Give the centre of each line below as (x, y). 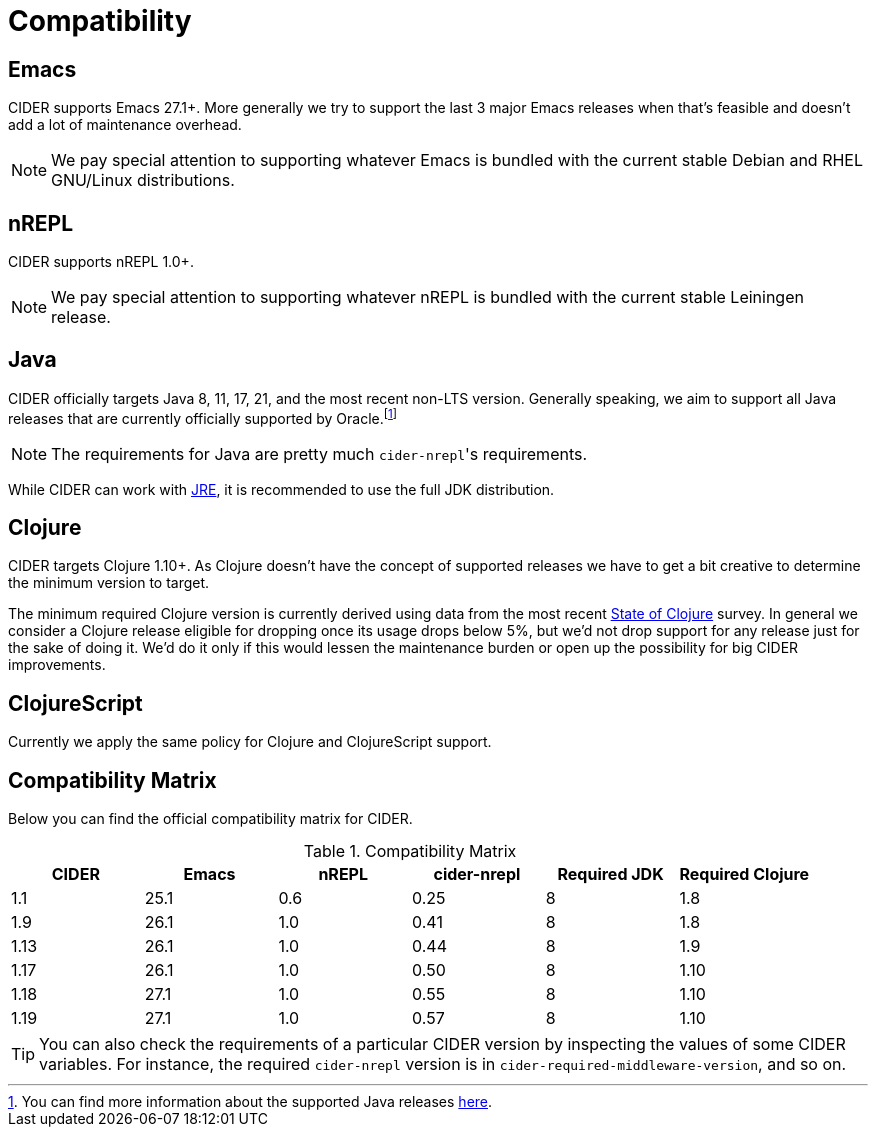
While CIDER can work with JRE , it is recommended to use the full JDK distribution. (281, 489)
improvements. (57, 665)
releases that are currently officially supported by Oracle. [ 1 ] (203, 416)
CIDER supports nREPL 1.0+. (101, 262)
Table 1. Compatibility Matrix (410, 851)
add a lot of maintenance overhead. (125, 125)
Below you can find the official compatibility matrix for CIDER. (210, 819)
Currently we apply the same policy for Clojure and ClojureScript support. (250, 742)
